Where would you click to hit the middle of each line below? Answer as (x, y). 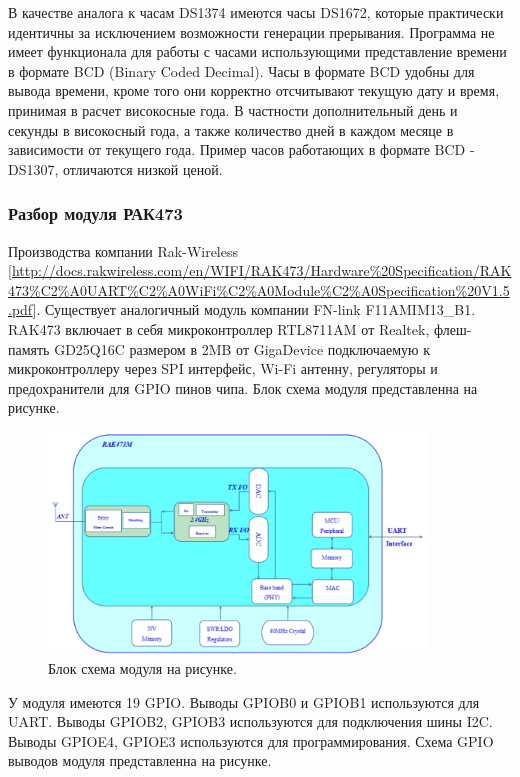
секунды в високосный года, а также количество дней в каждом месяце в (231, 129)
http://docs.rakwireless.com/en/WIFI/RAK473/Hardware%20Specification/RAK (261, 270)
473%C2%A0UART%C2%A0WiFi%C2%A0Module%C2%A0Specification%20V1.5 (259, 289)
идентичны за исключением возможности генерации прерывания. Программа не (251, 31)
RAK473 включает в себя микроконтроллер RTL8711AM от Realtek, (219, 328)
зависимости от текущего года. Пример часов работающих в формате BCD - (241, 149)
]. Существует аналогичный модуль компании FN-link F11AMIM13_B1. (254, 309)
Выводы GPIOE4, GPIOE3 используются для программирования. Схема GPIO (251, 740)
